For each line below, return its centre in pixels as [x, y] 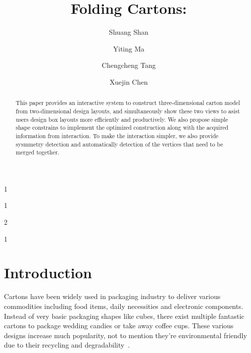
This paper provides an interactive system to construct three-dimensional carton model [128, 103]
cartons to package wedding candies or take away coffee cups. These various [119, 326]
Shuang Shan [129, 32]
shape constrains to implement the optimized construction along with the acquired [122, 127]
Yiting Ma [129, 48]
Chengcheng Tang [129, 65]
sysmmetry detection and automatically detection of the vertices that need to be [119, 144]
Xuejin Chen [129, 81]
